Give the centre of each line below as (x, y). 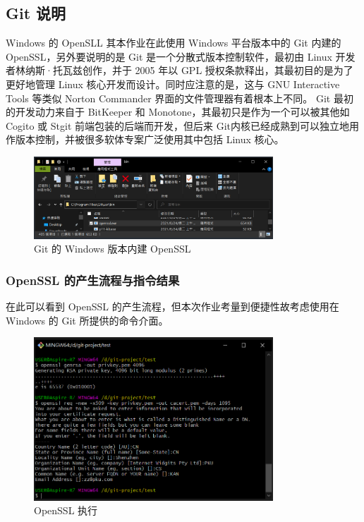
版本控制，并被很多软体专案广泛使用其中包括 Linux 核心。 (150, 139)
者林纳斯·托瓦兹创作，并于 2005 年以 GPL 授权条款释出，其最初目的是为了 (180, 70)
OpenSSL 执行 (66, 510)
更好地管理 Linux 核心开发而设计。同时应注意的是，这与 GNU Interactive (173, 84)
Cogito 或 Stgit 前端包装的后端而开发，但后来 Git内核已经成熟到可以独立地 (177, 125)
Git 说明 (36, 13)
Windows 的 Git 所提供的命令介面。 (87, 320)
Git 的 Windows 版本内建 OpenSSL (113, 249)
